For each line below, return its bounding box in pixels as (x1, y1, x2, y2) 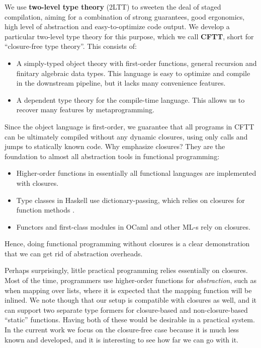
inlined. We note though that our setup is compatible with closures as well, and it (5, 295, 256, 305)
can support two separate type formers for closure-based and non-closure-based (5, 304, 248, 315)
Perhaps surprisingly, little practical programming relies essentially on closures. (5, 265, 248, 275)
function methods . (16, 204, 75, 215)
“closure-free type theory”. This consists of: (5, 41, 137, 51)
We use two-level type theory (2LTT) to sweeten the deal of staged (5, 2, 221, 12)
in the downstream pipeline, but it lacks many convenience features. (16, 78, 226, 88)
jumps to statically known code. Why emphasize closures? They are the (5, 141, 225, 152)
